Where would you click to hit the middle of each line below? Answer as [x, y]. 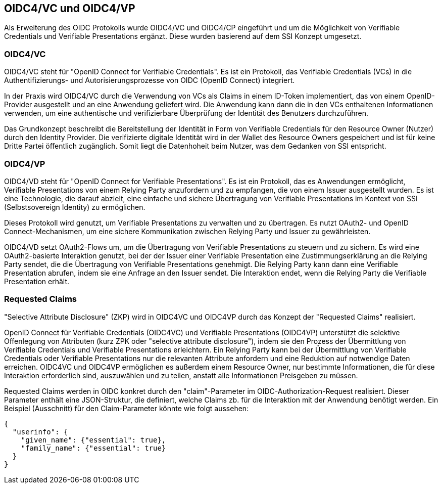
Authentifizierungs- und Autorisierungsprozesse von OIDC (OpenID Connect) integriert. [150, 80]
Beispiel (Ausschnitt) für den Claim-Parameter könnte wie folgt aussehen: [127, 408]
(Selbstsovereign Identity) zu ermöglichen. [75, 207]
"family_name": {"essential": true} [93, 448]
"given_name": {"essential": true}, [93, 440]
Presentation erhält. [37, 281]
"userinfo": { [40, 432]
